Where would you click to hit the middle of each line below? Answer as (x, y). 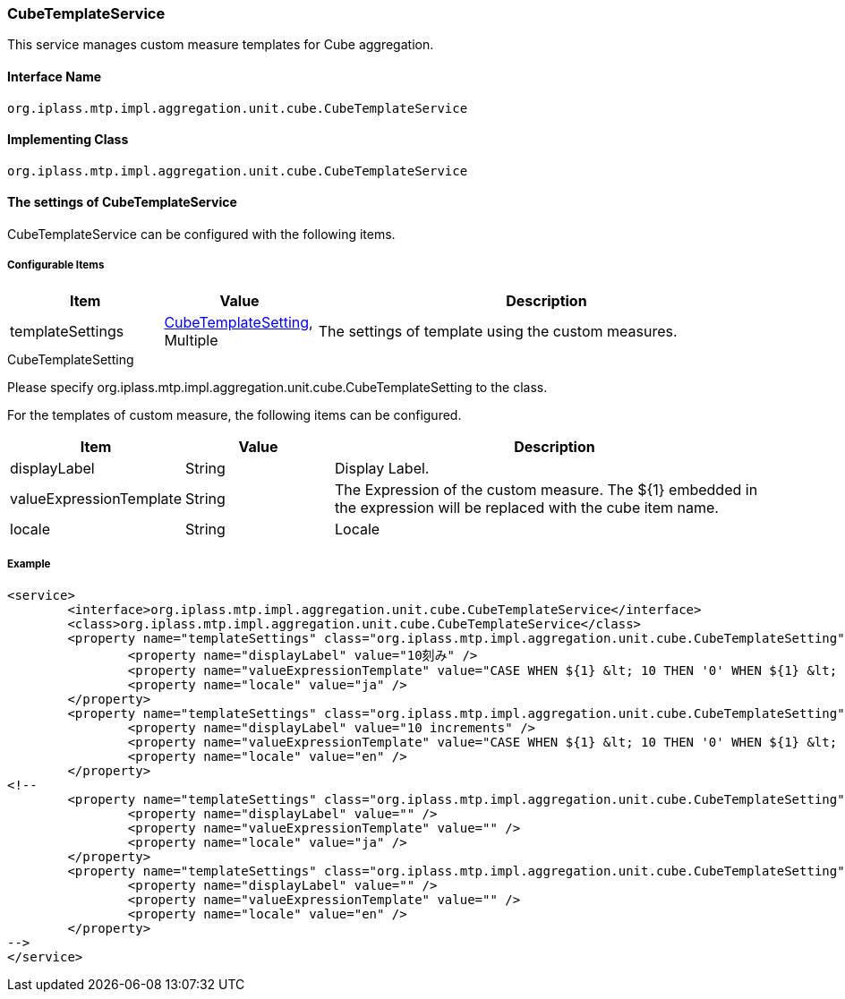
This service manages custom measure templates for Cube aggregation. (221, 45)
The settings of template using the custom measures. (498, 331)
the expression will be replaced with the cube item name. (527, 507)
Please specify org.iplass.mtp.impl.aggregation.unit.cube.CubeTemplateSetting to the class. (277, 387)
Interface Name (55, 76)
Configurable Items (56, 265)
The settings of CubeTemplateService (122, 202)
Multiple (191, 340)
